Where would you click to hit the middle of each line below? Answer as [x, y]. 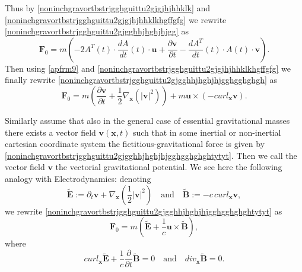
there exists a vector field [50, 132]
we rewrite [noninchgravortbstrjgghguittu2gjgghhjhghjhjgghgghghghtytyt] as [144, 211]
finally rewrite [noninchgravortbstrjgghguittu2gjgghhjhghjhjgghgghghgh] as [141, 80]
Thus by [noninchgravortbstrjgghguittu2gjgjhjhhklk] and [108, 8]
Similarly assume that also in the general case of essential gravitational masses [147, 120]
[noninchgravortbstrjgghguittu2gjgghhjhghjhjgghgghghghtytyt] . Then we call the [151, 155]
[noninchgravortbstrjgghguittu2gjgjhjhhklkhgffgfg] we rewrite [116, 19]
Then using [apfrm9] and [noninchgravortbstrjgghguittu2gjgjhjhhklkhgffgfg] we [148, 68]
